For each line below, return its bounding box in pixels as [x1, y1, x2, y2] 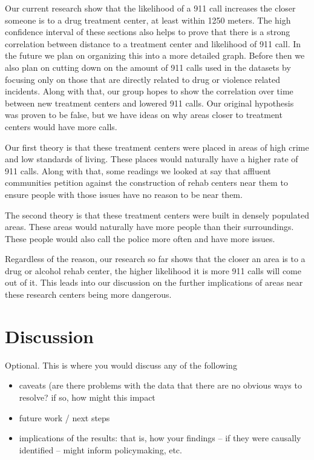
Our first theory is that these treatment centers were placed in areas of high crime [5, 140, 309, 153]
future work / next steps [19, 411, 110, 424]
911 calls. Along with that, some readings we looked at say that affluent [5, 164, 271, 177]
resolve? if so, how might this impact [19, 390, 155, 403]
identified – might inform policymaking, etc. [19, 443, 182, 456]
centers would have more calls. [5, 120, 117, 133]
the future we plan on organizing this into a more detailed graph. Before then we [5, 49, 305, 62]
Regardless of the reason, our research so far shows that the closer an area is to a [5, 252, 306, 265]
